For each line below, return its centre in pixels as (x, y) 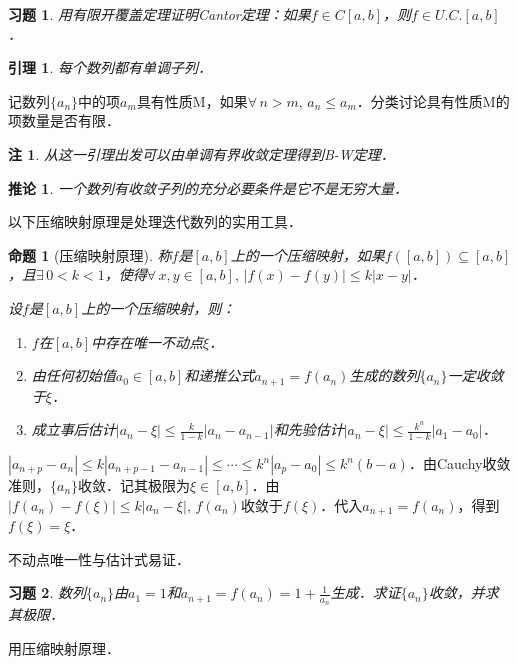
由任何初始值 (73, 375)
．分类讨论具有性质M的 (433, 100)
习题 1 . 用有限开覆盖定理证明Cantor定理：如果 (159, 14)
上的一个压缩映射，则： (158, 307)
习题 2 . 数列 (47, 592)
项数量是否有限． (64, 120)
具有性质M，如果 (192, 100)
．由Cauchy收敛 (459, 463)
